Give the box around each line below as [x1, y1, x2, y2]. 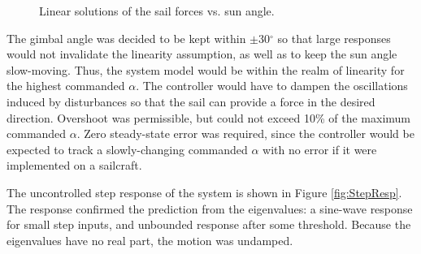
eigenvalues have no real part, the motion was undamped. [7, 231, 293, 248]
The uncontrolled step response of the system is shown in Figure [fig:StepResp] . [7, 183, 402, 200]
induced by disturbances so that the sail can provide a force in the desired [7, 93, 375, 110]
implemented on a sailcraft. [7, 157, 142, 174]
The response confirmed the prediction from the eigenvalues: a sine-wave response [7, 200, 413, 217]
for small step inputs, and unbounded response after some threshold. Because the [7, 216, 411, 233]
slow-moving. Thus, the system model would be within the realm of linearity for [7, 61, 405, 78]
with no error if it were [263, 140, 377, 157]
